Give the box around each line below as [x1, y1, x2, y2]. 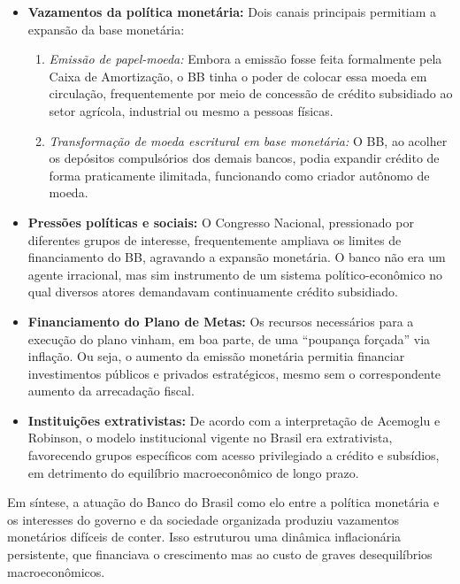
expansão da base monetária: [27, 19, 185, 38]
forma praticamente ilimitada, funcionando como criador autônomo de [49, 165, 430, 184]
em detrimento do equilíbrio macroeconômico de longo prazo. [27, 463, 359, 481]
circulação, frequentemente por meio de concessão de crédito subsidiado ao [49, 84, 453, 103]
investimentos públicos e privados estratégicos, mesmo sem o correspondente [27, 364, 441, 382]
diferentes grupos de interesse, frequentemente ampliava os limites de [27, 230, 402, 249]
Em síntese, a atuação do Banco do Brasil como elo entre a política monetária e [7, 493, 440, 511]
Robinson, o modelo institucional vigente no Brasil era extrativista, [27, 428, 393, 447]
